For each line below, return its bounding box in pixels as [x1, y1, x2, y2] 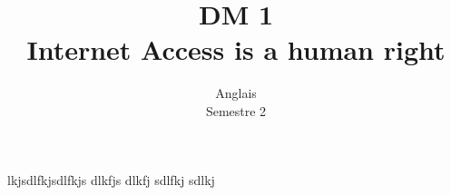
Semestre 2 [205, 101, 267, 120]
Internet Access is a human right [26, 31, 446, 68]
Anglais [215, 83, 257, 102]
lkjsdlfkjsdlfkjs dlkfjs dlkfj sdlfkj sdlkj [7, 170, 215, 189]
